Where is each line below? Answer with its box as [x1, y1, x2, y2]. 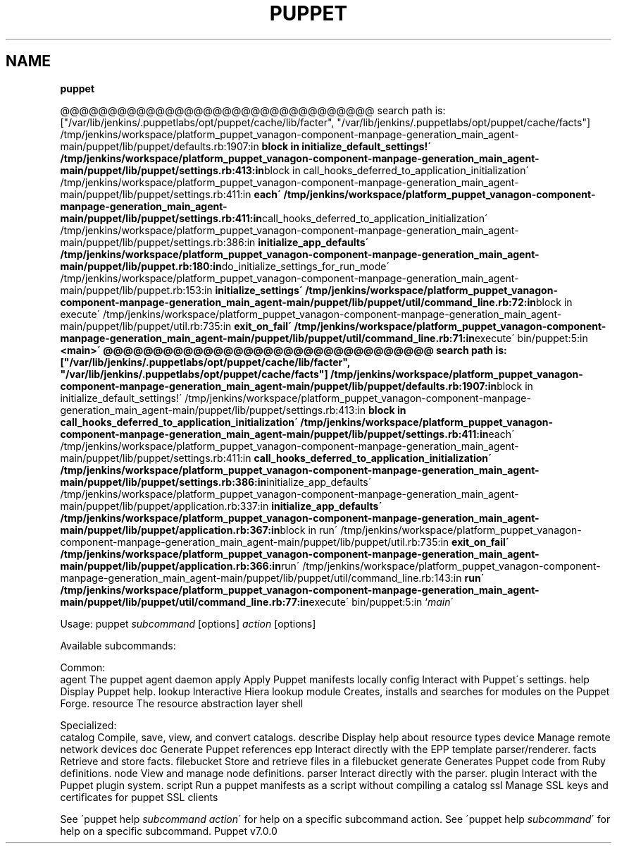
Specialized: [60, 719, 117, 731]
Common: [60, 661, 106, 673]
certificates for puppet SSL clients [60, 790, 218, 803]
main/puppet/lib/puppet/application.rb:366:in [60, 559, 281, 572]
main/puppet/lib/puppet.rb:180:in [60, 259, 222, 272]
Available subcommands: [60, 639, 176, 652]
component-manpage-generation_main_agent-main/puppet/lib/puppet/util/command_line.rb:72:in [60, 295, 536, 308]
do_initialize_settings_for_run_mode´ [221, 259, 389, 272]
